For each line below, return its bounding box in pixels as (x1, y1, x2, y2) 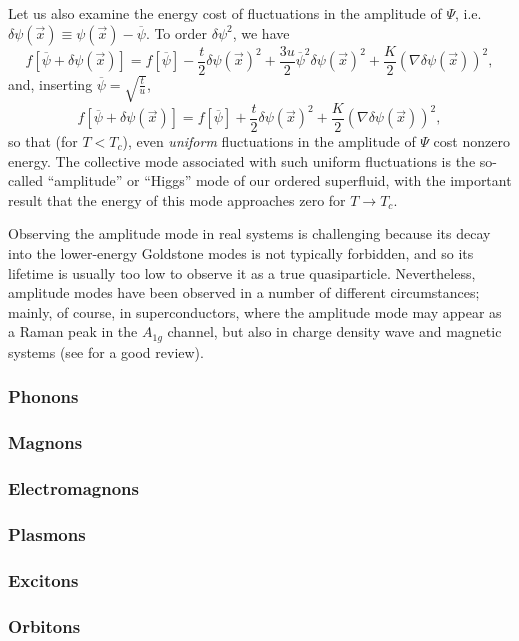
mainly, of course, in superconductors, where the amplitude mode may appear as (8, 301, 502, 322)
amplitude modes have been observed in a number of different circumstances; (8, 282, 480, 303)
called (8, 170, 43, 191)
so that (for (8, 130, 78, 151)
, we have (232, 22, 290, 43)
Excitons (8, 567, 79, 592)
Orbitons (8, 613, 81, 638)
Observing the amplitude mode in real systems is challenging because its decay (8, 223, 491, 244)
